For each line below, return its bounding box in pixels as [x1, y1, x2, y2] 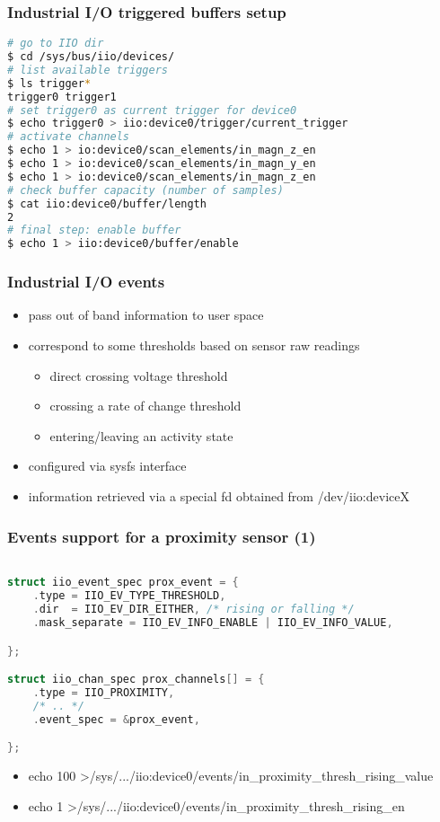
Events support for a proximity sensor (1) [7, 525, 316, 547]
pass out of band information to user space [28, 305, 264, 324]
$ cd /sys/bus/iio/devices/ [7, 50, 175, 64]
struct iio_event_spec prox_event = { [7, 576, 239, 589]
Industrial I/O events [7, 270, 165, 293]
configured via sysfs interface [28, 456, 187, 475]
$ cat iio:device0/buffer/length [7, 197, 207, 210]
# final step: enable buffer [7, 224, 181, 237]
